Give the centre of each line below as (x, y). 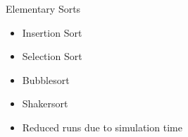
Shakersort (45, 103)
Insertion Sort (52, 32)
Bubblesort (46, 79)
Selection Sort (52, 56)
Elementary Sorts (43, 8)
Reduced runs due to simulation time (102, 127)
